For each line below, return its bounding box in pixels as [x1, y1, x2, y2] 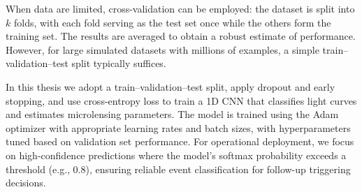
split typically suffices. [71, 56, 166, 71]
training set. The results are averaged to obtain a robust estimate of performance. [6, 29, 356, 43]
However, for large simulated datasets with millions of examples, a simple [6, 42, 319, 57]
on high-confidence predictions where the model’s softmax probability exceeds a [6, 147, 347, 162]
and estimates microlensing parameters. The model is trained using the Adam [6, 107, 339, 121]
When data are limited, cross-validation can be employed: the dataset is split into [6, 1, 355, 15]
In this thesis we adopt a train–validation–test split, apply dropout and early [6, 79, 335, 94]
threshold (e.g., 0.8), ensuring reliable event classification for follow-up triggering [6, 161, 351, 176]
